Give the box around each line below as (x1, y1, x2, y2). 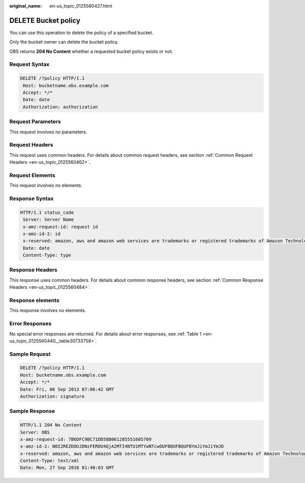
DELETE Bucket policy (9, 16, 81, 25)
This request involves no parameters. (9, 129, 87, 135)
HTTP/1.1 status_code (20, 209, 74, 215)
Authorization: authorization (23, 104, 99, 109)
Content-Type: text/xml (20, 458, 80, 464)
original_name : (9, 3, 42, 9)
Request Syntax (9, 61, 50, 68)
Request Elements (9, 172, 55, 179)
